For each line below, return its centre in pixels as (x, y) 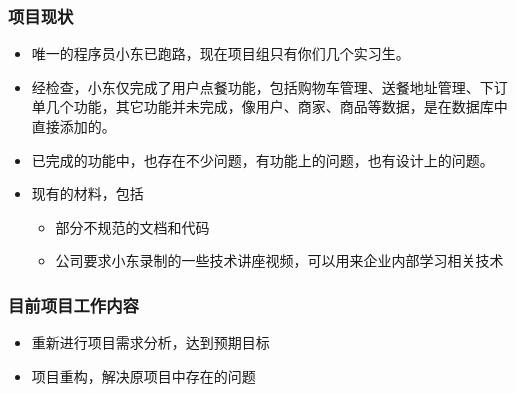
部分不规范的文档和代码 (132, 226)
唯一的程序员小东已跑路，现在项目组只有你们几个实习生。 (220, 53)
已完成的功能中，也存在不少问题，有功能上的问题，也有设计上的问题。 (262, 159)
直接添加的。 (73, 126)
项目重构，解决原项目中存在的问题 (143, 375)
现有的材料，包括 (87, 193)
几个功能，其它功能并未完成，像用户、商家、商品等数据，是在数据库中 (276, 106)
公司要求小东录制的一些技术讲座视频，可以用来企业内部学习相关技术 (279, 260)
